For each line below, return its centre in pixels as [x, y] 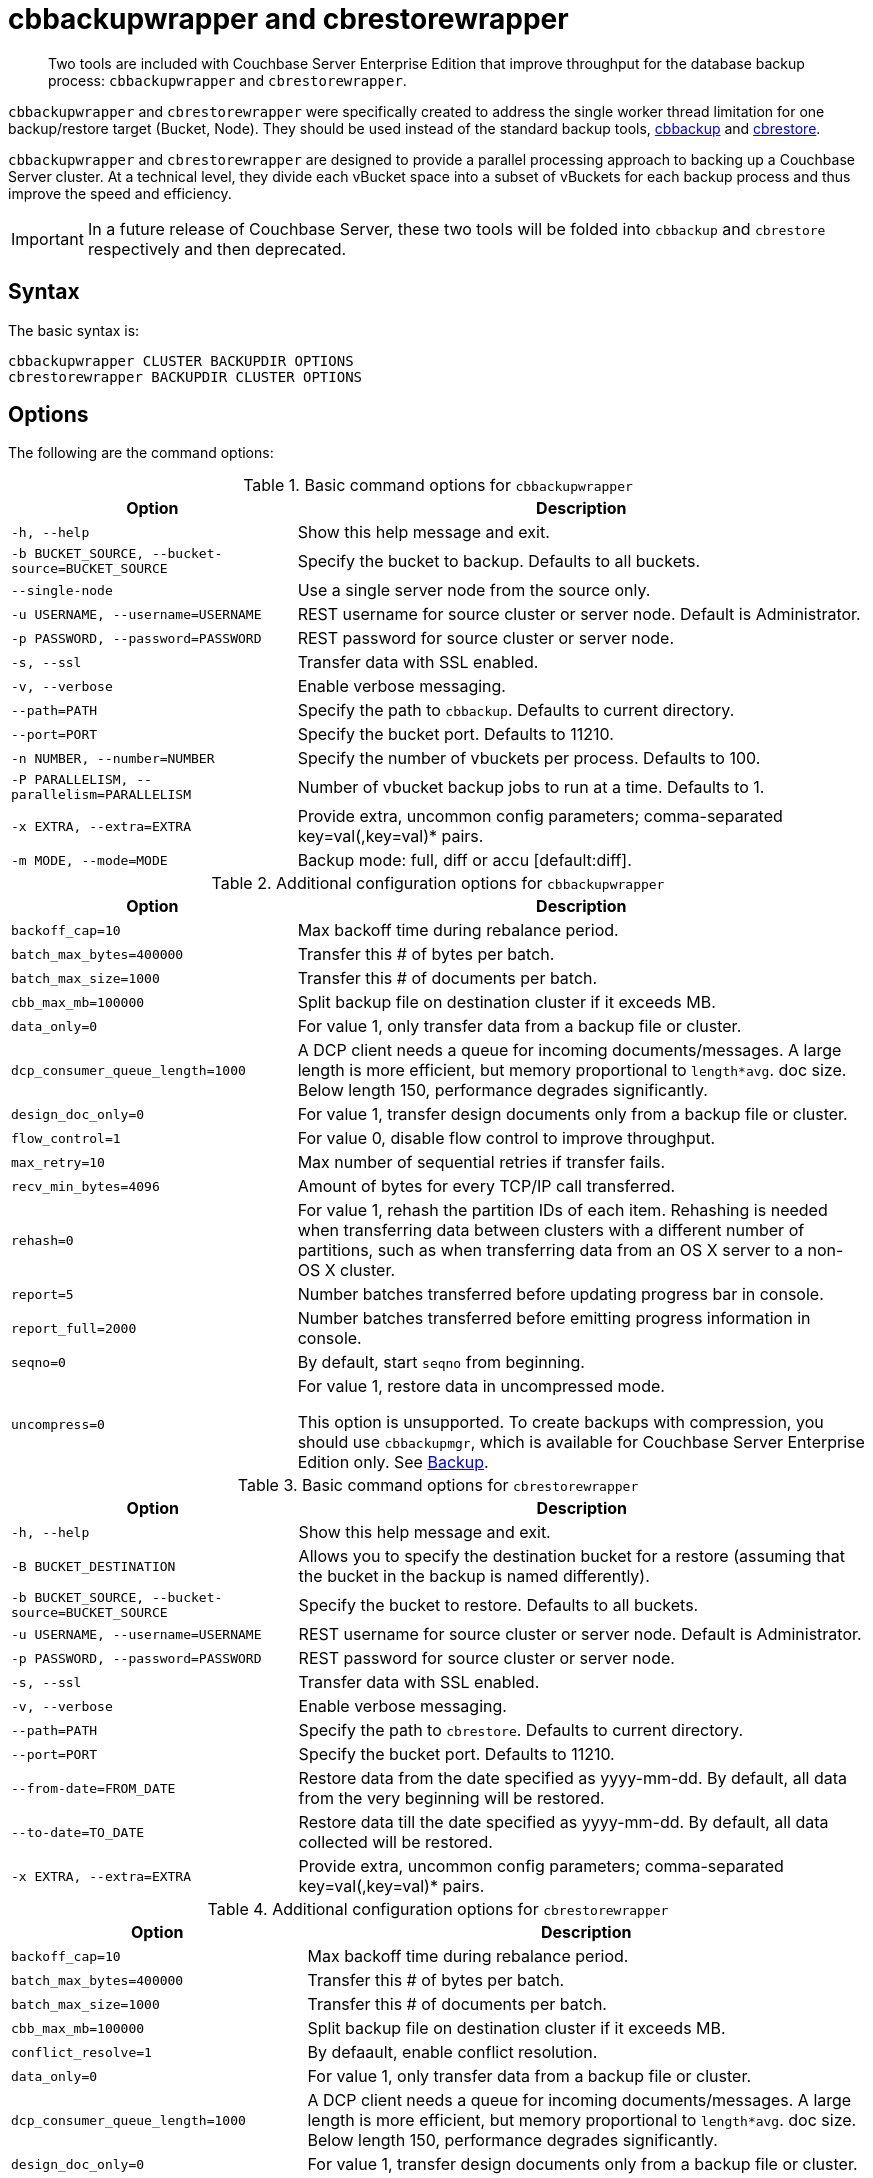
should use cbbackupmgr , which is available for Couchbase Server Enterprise [581, 1442]
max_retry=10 [58, 1162]
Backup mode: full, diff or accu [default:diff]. [464, 860]
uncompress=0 [58, 1424]
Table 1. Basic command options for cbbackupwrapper [438, 485]
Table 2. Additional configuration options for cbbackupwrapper [438, 883]
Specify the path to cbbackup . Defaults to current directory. [516, 710]
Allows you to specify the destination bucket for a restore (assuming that [571, 1556]
